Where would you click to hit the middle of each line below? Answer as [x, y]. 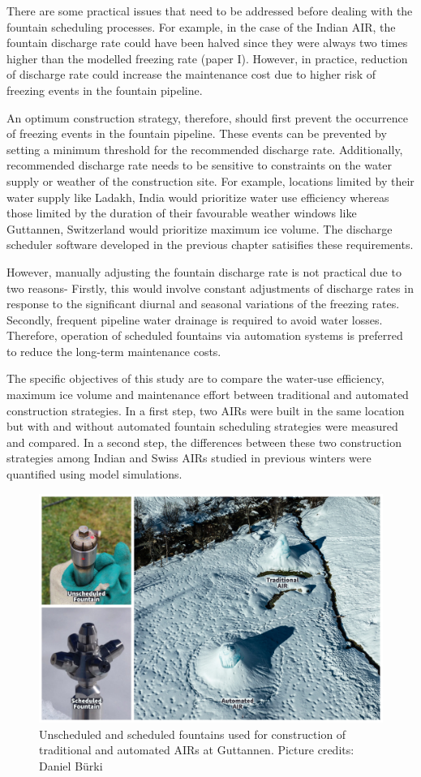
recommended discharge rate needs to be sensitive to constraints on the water [200, 165]
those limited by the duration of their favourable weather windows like [182, 213]
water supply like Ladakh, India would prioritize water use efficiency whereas [198, 197]
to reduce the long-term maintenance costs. [114, 351]
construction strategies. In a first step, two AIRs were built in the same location [206, 410]
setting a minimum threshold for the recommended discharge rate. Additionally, [205, 149]
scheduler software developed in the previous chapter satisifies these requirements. [210, 245]
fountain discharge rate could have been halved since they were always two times [207, 43]
